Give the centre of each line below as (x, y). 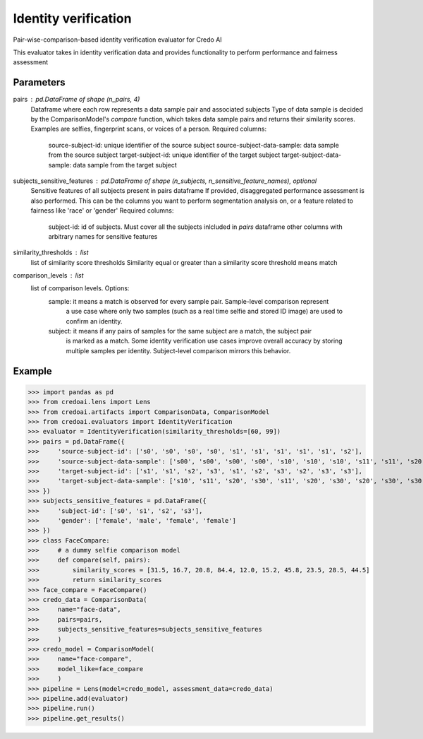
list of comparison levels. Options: (80, 288)
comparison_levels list (48, 276)
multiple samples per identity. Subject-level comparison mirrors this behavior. (178, 350)
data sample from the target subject (125, 165)
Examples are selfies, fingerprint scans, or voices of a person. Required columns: (149, 129)
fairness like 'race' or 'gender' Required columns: (102, 211)
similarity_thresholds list (51, 253)
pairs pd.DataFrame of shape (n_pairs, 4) (76, 100)
